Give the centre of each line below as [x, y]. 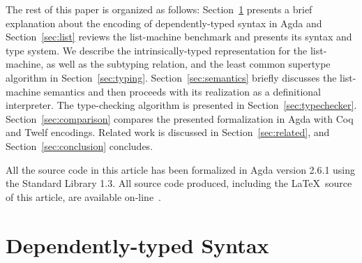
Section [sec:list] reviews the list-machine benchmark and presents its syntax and [179, 37]
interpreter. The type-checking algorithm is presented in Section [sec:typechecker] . [181, 105]
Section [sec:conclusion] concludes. [80, 145]
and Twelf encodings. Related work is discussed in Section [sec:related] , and [168, 132]
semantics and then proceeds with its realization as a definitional [182, 91]
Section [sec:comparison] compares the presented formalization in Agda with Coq [180, 118]
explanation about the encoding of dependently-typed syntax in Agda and [164, 23]
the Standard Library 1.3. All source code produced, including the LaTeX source [179, 183]
